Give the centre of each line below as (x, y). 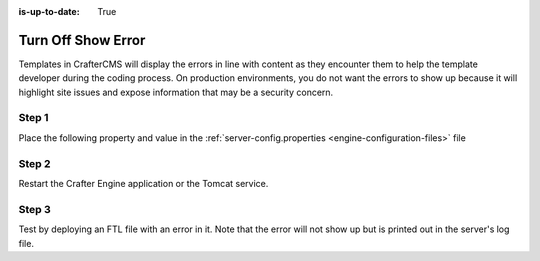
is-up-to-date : (49, 11)
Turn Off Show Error (82, 40)
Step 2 (34, 163)
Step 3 (35, 209)
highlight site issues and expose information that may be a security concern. (176, 92)
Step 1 (33, 118)
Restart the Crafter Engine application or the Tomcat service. (143, 183)
